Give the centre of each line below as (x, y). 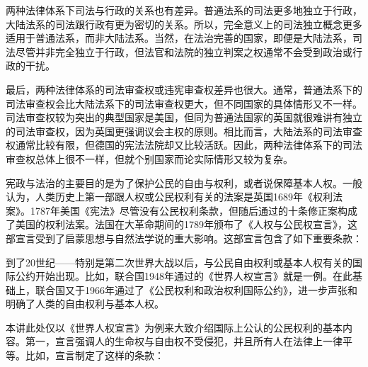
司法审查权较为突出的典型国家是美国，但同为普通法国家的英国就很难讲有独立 (184, 117)
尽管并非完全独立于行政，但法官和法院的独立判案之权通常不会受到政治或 (184, 51)
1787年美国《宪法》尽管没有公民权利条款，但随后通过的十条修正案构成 (194, 210)
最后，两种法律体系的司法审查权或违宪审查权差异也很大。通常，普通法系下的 (184, 89)
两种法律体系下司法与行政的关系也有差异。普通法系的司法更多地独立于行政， (184, 10)
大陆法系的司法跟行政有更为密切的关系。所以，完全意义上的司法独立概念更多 (184, 24)
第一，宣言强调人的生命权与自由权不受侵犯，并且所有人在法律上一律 (184, 341)
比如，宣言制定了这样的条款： (94, 355)
